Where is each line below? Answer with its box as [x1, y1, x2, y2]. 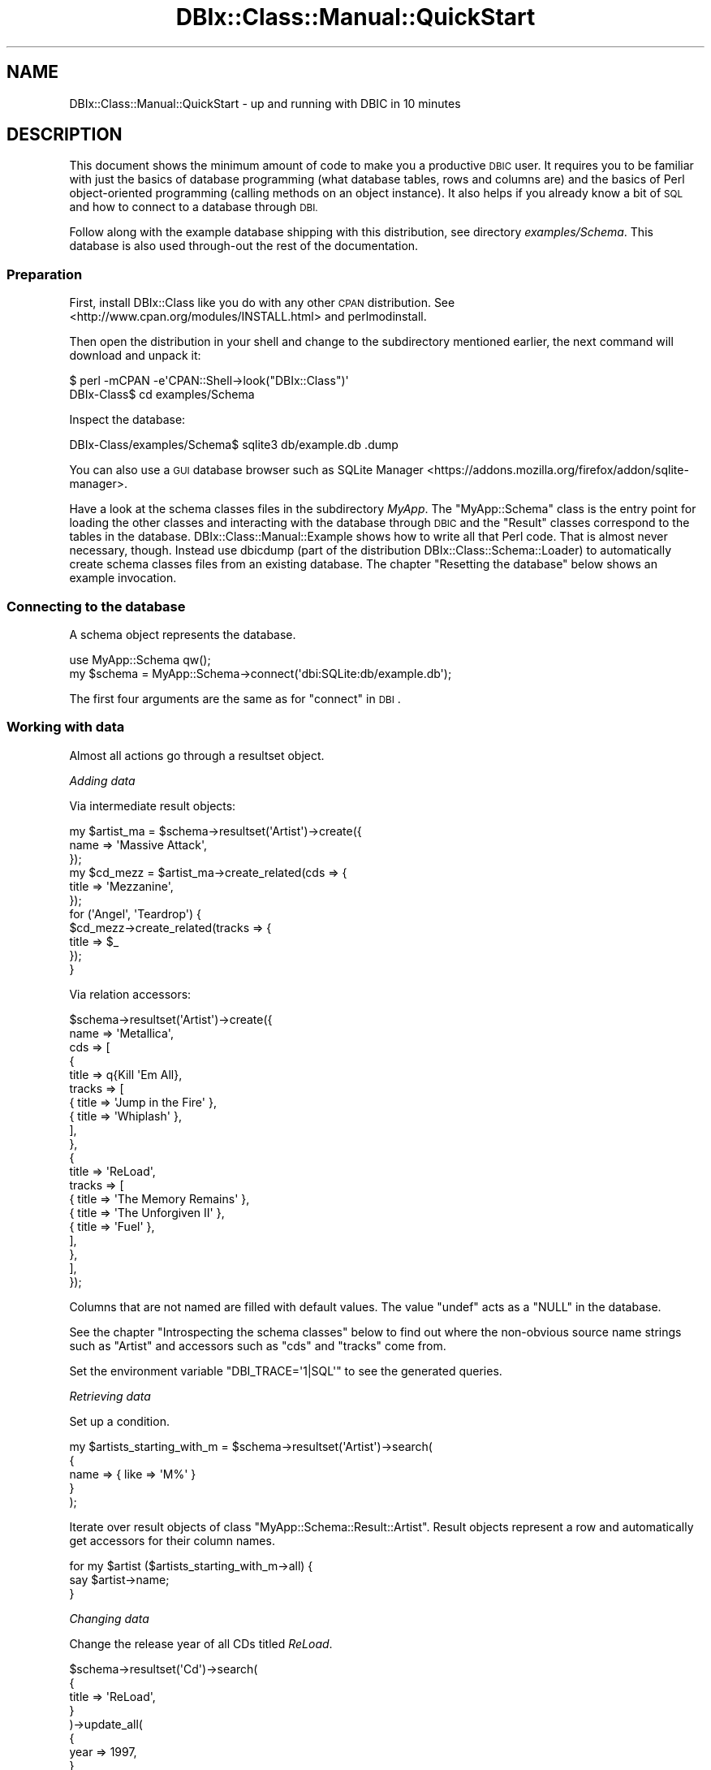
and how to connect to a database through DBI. [69, 200, 318, 214]
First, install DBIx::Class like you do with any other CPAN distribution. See [69, 296, 455, 310]
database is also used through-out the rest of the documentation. [69, 239, 419, 253]
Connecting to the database [6, 598, 186, 615]
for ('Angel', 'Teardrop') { [69, 906, 201, 921]
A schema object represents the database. [69, 627, 296, 641]
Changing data [69, 1611, 149, 1625]
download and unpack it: [69, 348, 201, 363]
